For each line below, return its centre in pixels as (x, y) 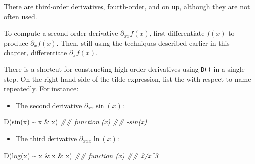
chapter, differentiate (36, 52)
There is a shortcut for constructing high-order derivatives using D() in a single (124, 69)
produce (16, 42)
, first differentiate (177, 33)
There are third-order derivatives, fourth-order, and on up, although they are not (127, 6)
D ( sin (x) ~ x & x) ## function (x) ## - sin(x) (76, 122)
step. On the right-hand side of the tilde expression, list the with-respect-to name (127, 79)
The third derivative (46, 138)
